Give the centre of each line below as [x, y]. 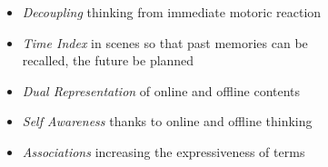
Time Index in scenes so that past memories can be [165, 42]
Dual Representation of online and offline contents [161, 90]
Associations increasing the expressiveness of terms [164, 151]
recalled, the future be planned [108, 60]
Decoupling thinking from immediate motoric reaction [172, 12]
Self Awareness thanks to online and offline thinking [167, 121]
